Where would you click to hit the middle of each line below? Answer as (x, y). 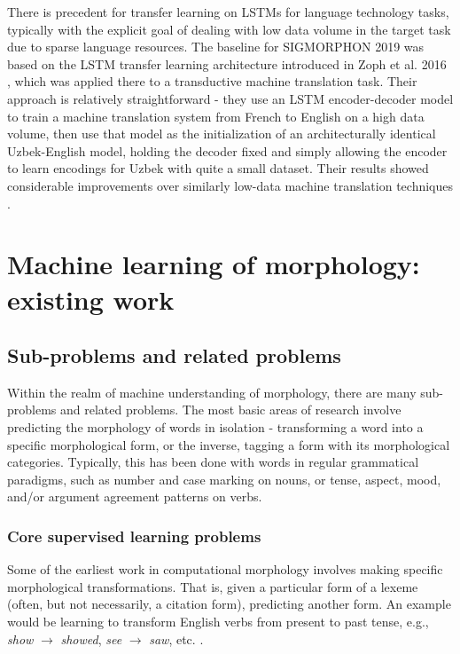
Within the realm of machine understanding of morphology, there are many (212, 392)
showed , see (91, 638)
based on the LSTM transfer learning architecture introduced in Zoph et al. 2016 (227, 63)
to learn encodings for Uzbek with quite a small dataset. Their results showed (218, 168)
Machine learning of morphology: (214, 264)
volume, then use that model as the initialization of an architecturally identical (222, 134)
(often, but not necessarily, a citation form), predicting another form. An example (229, 604)
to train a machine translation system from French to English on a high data (216, 116)
